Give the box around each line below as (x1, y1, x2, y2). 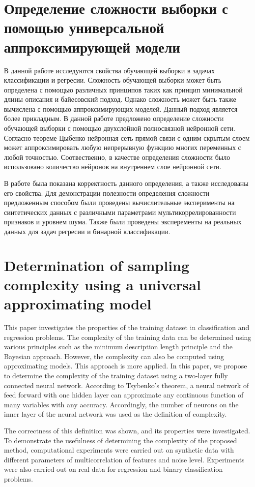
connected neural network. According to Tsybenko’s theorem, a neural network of (4, 380, 249, 390)
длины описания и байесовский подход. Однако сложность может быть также (4, 94, 236, 104)
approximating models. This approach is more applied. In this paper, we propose (4, 361, 247, 371)
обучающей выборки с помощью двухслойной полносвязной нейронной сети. (4, 123, 235, 133)
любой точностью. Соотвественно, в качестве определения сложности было (4, 152, 230, 162)
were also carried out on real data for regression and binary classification (4, 464, 223, 474)
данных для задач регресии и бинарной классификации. (4, 226, 170, 236)
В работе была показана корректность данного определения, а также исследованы (4, 178, 249, 188)
